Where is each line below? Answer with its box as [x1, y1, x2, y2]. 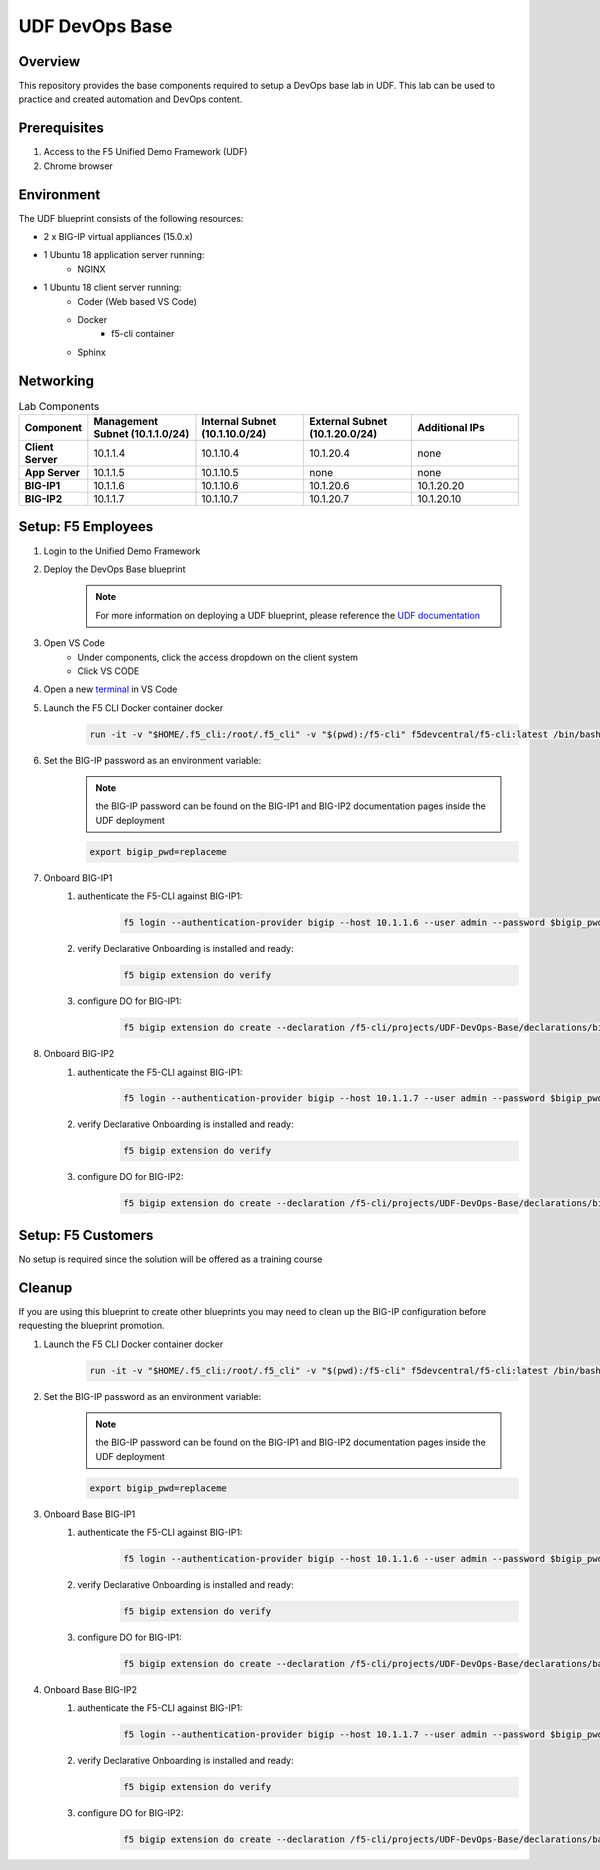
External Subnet [308, 415, 388, 429]
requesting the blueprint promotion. [18, 1320, 165, 1332]
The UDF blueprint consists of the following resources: [18, 212, 244, 224]
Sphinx [77, 346, 107, 358]
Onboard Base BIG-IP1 [43, 1508, 136, 1520]
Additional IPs [417, 421, 485, 435]
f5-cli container [111, 328, 175, 340]
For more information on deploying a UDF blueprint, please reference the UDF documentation [95, 609, 480, 621]
